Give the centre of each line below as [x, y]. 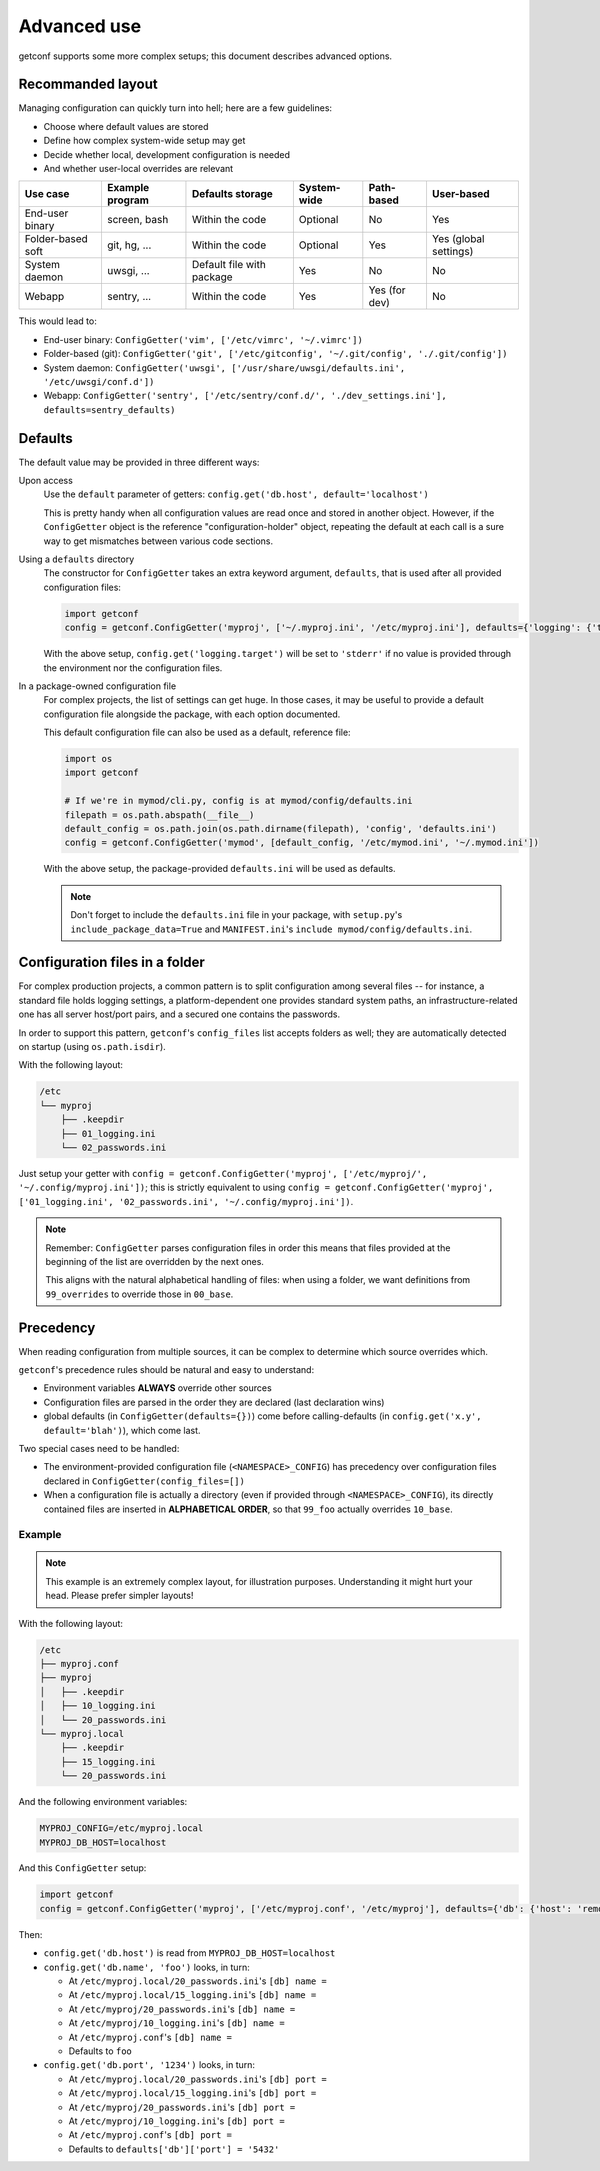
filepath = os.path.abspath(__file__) [159, 814]
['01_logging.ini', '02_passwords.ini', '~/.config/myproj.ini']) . [186, 1201]
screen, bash [137, 220]
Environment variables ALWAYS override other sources [157, 1388]
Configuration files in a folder [111, 962]
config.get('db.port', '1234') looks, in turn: [149, 2065]
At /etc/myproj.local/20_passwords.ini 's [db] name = [197, 1981]
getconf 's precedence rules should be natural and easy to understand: [166, 1369]
